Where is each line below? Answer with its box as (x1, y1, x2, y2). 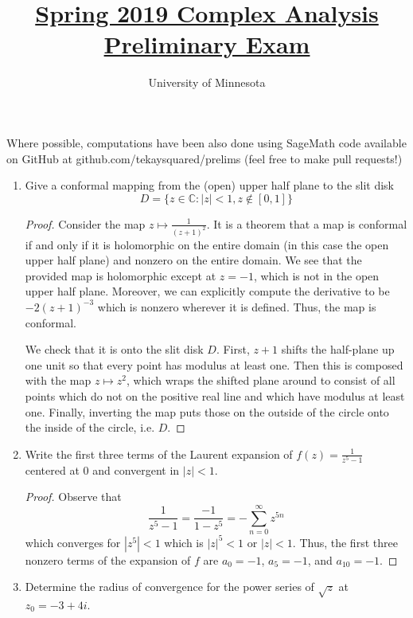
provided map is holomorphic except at (25, 267, 216, 284)
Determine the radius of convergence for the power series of (25, 578, 314, 595)
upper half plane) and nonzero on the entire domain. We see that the (25, 252, 362, 268)
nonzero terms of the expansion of (25, 551, 191, 568)
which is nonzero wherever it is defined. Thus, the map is (97, 298, 376, 315)
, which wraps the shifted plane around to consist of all (127, 372, 395, 389)
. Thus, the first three (292, 534, 398, 550)
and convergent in (92, 461, 180, 478)
